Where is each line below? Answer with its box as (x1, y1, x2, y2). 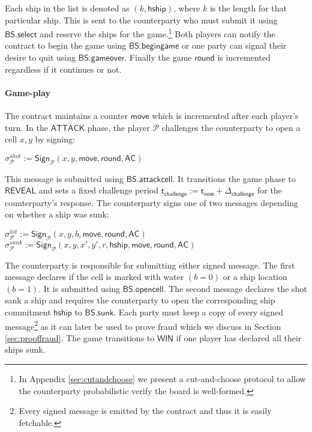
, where (173, 2, 200, 14)
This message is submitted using (5, 172, 124, 184)
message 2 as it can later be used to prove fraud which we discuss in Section (5, 318, 281, 332)
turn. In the (5, 121, 49, 133)
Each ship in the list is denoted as (5, 2, 130, 14)
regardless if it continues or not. (5, 62, 122, 75)
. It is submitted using (38, 282, 121, 294)
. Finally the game (124, 51, 192, 64)
